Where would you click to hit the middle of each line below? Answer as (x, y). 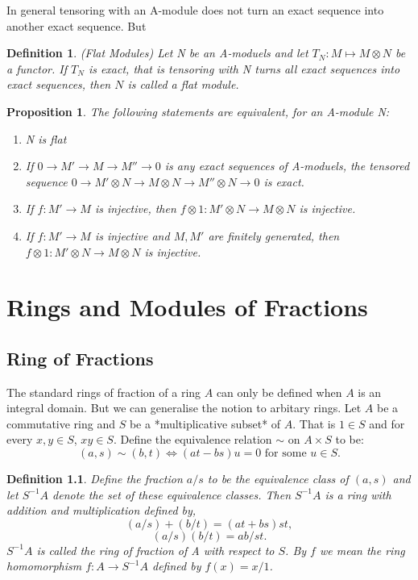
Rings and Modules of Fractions (187, 307)
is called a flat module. (183, 84)
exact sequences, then (59, 84)
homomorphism (44, 566)
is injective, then (135, 209)
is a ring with (358, 494)
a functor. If (37, 68)
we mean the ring (362, 550)
